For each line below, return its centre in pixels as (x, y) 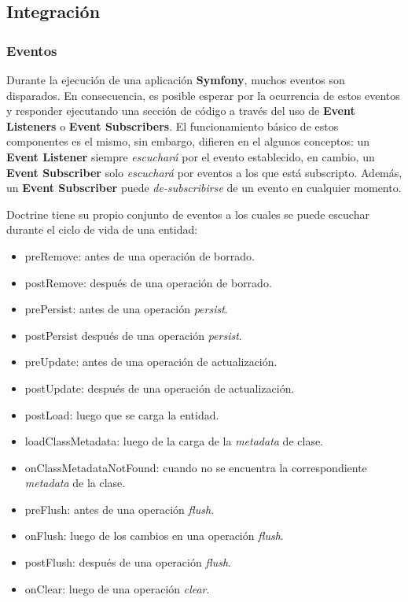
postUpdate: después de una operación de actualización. (160, 388)
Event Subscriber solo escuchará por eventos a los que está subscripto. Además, (204, 172)
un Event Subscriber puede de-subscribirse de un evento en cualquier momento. (204, 188)
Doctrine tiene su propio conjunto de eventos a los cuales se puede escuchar (188, 214)
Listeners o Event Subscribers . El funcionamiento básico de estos (173, 126)
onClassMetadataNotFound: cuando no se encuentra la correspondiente (196, 467)
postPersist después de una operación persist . (133, 335)
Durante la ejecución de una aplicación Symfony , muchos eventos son (176, 79)
